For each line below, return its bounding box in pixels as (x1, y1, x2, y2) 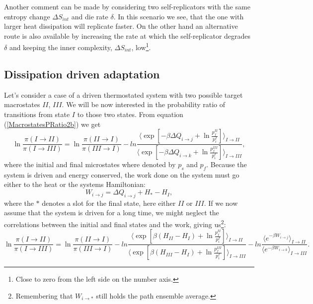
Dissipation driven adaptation (4, 66, 160, 82)
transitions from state (4, 109, 70, 120)
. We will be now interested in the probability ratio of (62, 99, 226, 110)
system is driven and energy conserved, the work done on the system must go (4, 169, 239, 180)
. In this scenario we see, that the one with (113, 11, 244, 21)
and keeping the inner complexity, (9, 42, 112, 53)
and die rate (71, 11, 108, 21)
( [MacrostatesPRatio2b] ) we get (4, 119, 101, 129)
